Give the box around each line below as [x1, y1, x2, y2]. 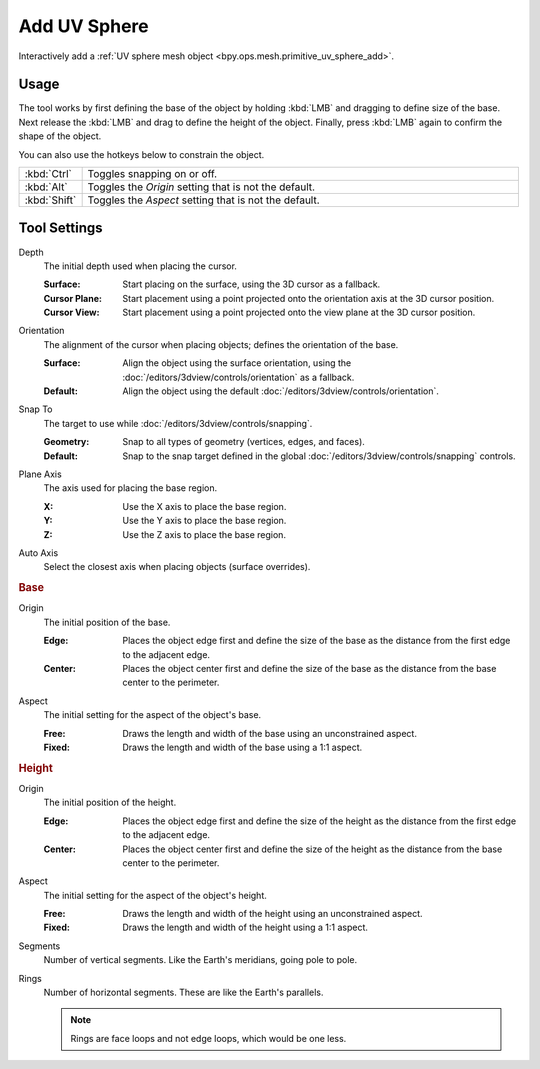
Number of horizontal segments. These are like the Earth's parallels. [43, 986, 324, 999]
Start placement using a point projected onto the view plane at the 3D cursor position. [122, 306, 476, 319]
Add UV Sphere [18, 15, 149, 37]
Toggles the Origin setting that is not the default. [87, 180, 315, 194]
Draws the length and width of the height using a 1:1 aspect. [122, 921, 369, 934]
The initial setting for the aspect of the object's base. [43, 709, 262, 721]
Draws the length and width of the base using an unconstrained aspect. [122, 727, 417, 739]
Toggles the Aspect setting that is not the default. [87, 193, 320, 207]
